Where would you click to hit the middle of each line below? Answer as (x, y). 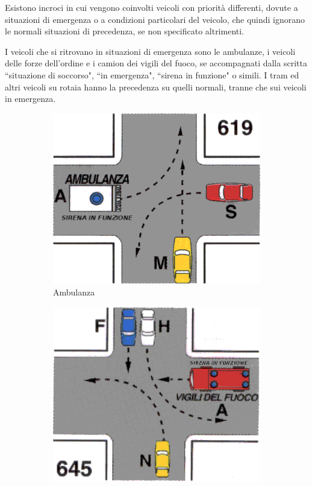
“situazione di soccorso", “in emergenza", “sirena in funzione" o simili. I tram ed (152, 74)
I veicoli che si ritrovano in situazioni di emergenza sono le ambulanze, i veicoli (150, 51)
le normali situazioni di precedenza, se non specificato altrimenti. (125, 31)
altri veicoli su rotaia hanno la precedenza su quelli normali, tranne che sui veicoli (156, 87)
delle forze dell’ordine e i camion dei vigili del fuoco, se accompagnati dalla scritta (156, 63)
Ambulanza (74, 292)
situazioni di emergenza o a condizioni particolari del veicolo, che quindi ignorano (155, 19)
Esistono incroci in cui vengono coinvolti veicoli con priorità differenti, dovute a (151, 7)
